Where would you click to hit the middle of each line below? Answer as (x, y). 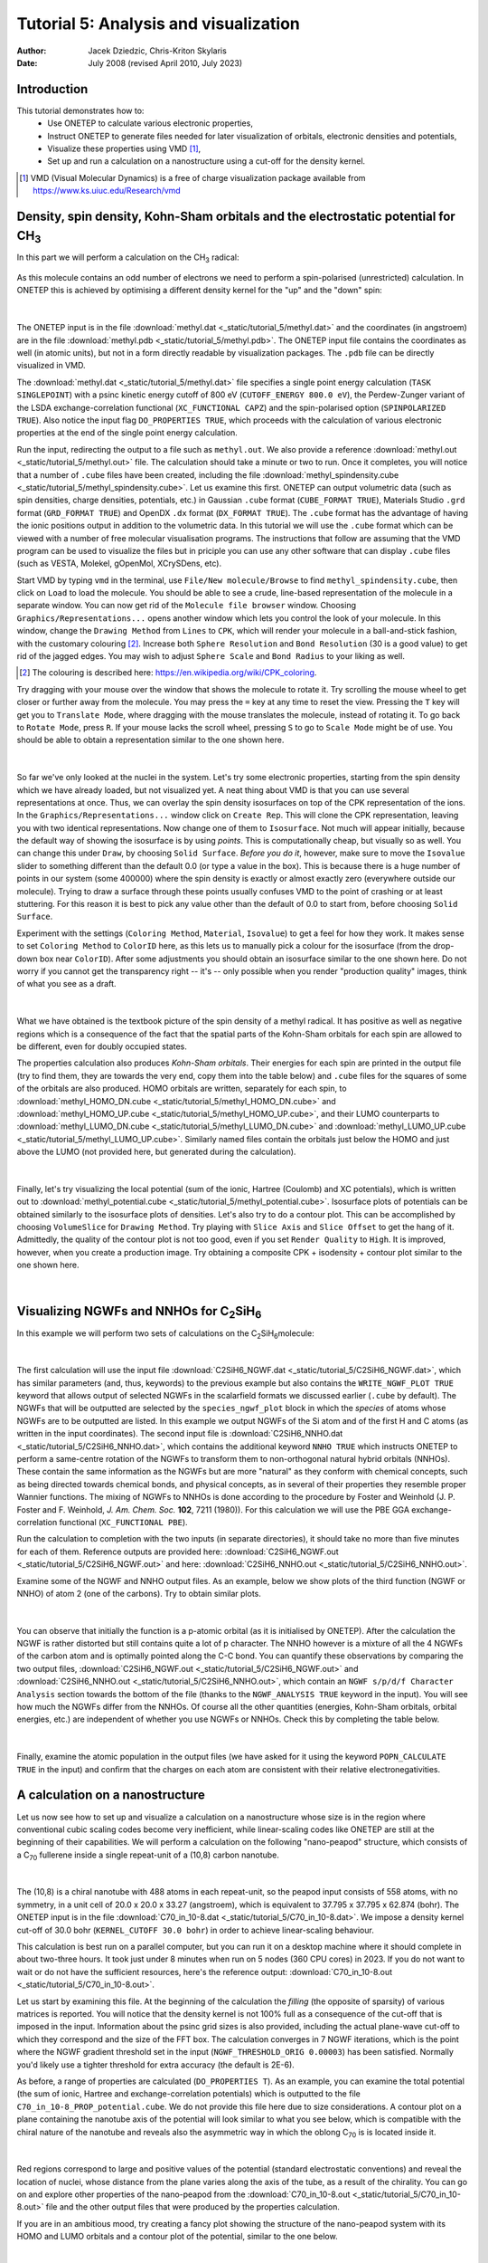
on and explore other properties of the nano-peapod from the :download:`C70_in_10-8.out (183, 2194)
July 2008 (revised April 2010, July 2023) (165, 62)
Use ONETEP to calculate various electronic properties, (150, 123)
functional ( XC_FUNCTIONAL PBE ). (124, 1522)
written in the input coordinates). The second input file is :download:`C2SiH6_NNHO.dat (180, 1434)
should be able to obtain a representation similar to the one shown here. (150, 740)
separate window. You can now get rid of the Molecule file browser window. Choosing (187, 606)
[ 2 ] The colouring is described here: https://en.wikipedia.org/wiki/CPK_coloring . (168, 673)
